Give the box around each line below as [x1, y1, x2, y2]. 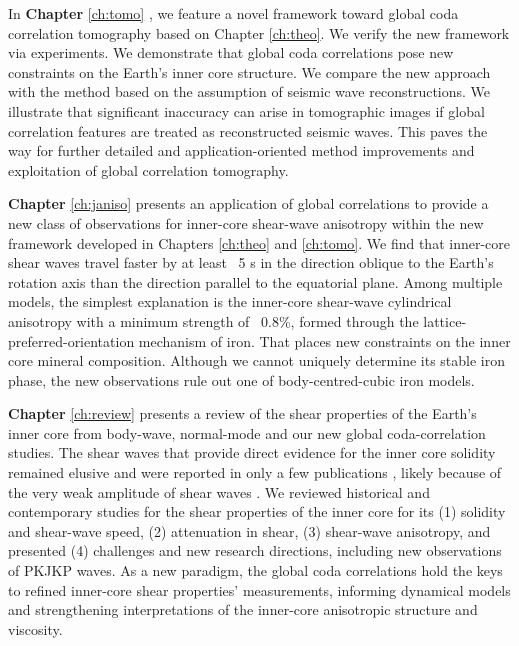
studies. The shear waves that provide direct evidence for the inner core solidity [8, 442, 496, 463]
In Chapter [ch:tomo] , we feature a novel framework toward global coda [8, 3, 459, 23]
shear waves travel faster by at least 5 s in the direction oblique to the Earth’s [8, 252, 494, 273]
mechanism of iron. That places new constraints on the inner [138, 330, 511, 351]
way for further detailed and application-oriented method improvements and [8, 140, 475, 161]
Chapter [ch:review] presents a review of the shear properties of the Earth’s [8, 403, 477, 424]
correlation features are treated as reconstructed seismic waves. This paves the [8, 120, 488, 141]
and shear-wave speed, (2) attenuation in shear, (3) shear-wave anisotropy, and [8, 520, 491, 541]
